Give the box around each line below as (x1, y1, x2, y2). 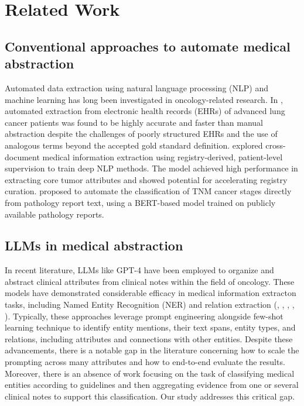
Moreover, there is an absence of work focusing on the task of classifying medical (5, 367, 295, 379)
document (5, 150, 40, 163)
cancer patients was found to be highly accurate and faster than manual (5, 116, 263, 128)
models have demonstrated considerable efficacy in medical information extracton (5, 287, 296, 299)
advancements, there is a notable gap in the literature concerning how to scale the (5, 344, 299, 356)
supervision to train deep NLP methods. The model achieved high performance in (5, 162, 298, 174)
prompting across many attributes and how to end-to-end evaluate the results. (5, 356, 285, 368)
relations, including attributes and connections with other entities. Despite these (5, 332, 293, 345)
